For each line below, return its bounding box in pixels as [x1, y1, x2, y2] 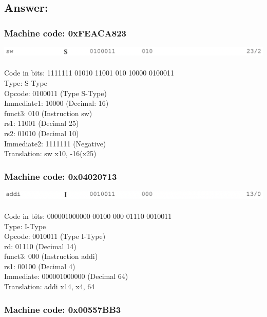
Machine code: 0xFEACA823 [4, 26, 126, 39]
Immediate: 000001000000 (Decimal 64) [4, 271, 128, 282]
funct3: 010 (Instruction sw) [4, 107, 92, 118]
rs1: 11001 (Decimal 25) [4, 118, 79, 128]
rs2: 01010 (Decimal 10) [4, 127, 79, 138]
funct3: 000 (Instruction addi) [4, 251, 98, 262]
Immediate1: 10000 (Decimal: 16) [4, 98, 109, 108]
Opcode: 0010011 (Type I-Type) [4, 231, 106, 241]
